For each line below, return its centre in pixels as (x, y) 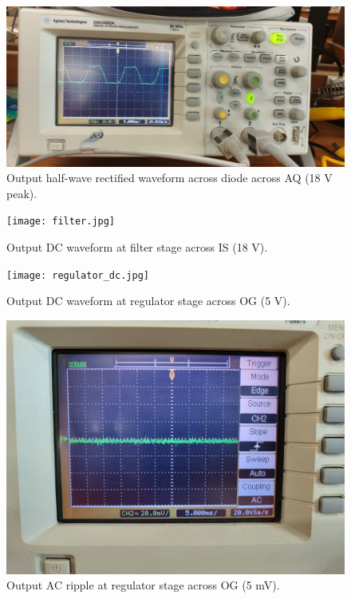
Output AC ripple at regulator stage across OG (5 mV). (143, 585)
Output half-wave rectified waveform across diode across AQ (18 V (170, 178)
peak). (22, 193)
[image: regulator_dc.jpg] (78, 275)
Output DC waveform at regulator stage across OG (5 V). (148, 301)
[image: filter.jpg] (61, 222)
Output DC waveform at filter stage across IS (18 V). (137, 246)
